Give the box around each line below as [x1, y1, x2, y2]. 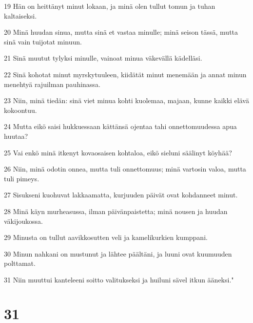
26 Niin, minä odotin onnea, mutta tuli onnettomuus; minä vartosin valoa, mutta [4, 164, 246, 174]
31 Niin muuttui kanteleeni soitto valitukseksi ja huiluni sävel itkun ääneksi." [4, 274, 234, 284]
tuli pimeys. [4, 173, 39, 183]
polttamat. [4, 258, 36, 268]
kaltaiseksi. [4, 10, 37, 21]
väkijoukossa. [4, 215, 43, 226]
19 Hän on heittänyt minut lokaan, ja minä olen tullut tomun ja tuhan [4, 1, 215, 11]
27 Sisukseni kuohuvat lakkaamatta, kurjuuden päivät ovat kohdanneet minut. [4, 190, 238, 200]
